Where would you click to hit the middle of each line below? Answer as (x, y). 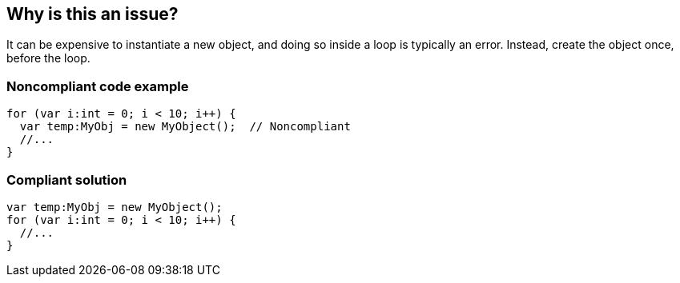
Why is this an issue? (93, 14)
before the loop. (48, 58)
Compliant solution (67, 179)
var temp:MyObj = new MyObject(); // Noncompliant (185, 127)
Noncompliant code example (98, 86)
